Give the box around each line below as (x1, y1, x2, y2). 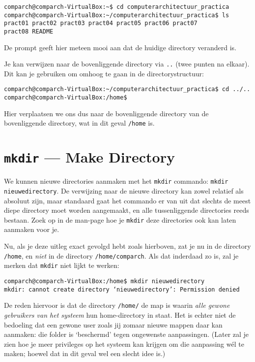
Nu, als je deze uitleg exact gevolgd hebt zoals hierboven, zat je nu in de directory (4, 241, 251, 251)
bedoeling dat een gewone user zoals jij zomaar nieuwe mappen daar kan (4, 319, 223, 329)
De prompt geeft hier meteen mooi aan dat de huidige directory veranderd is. (4, 42, 237, 52)
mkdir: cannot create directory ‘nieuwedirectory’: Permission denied (4, 286, 240, 293)
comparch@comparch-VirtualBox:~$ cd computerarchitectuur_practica (4, 3, 229, 10)
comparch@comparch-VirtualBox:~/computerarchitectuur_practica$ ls (4, 11, 229, 19)
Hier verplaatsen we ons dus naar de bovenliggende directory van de (4, 108, 209, 118)
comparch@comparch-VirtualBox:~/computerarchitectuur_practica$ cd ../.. (4, 86, 251, 93)
